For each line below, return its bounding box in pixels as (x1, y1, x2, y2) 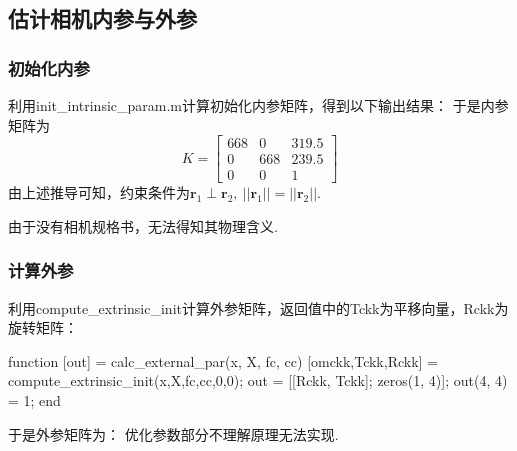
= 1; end (8, 390, 61, 411)
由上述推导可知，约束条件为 (8, 182, 190, 203)
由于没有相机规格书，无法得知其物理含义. (8, 215, 278, 236)
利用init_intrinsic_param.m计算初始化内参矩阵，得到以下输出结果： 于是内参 (8, 95, 509, 115)
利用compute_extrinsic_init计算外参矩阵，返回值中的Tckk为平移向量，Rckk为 (8, 297, 509, 318)
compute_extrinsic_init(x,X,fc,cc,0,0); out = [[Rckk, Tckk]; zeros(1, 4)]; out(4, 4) (8, 370, 508, 391)
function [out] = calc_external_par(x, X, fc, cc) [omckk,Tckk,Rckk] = (8, 350, 439, 371)
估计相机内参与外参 (8, 3, 197, 34)
